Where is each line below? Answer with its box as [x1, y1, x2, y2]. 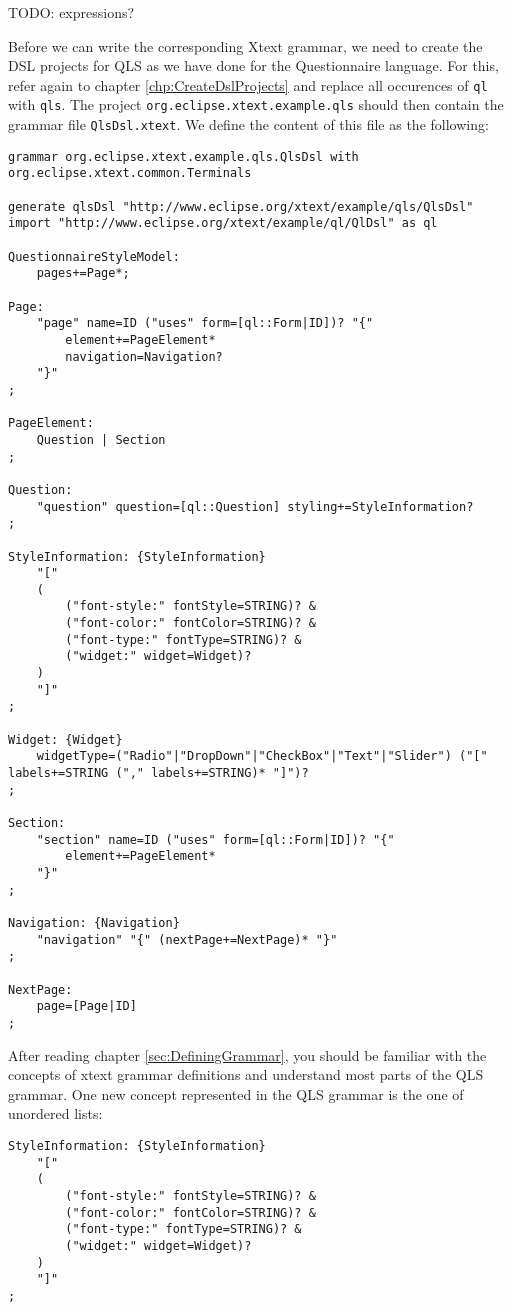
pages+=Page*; [36, 266, 130, 281]
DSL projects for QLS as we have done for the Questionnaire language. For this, [8, 55, 499, 76]
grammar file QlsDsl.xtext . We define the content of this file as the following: [8, 114, 489, 135]
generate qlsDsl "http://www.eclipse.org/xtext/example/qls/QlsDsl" [8, 199, 474, 214]
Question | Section [36, 432, 166, 447]
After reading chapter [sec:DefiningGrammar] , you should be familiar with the [8, 1044, 487, 1065]
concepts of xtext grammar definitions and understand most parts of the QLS [8, 1064, 484, 1085]
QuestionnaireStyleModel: [8, 249, 180, 264]
